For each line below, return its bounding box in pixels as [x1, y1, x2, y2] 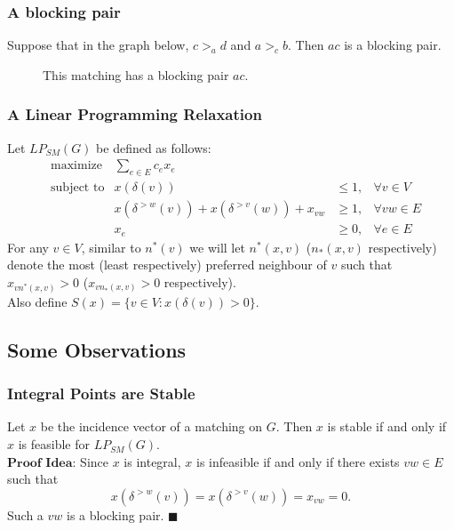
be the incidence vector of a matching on [40, 417, 263, 436]
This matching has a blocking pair [43, 65, 229, 84]
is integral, [123, 452, 181, 470]
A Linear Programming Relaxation [7, 103, 262, 125]
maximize [51, 159, 102, 173]
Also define [7, 292, 68, 310]
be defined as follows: [96, 138, 211, 157]
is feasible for [18, 435, 90, 454]
